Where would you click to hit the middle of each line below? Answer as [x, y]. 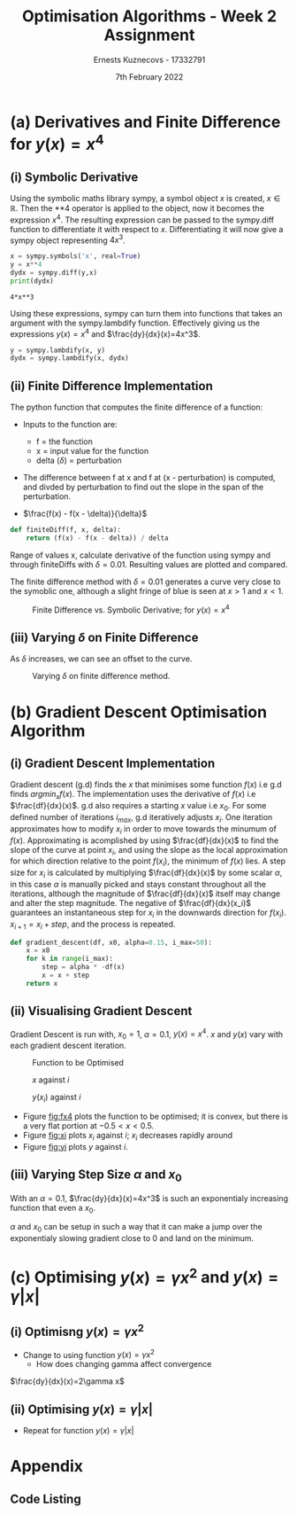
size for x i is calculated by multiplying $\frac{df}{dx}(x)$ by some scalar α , [146, 873]
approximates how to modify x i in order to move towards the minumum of [144, 829]
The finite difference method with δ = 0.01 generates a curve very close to [145, 582]
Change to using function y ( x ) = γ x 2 [89, 1354]
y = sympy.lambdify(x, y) [57, 350]
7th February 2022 [149, 76]
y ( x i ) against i [57, 1098]
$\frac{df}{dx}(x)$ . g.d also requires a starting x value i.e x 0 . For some [138, 807]
